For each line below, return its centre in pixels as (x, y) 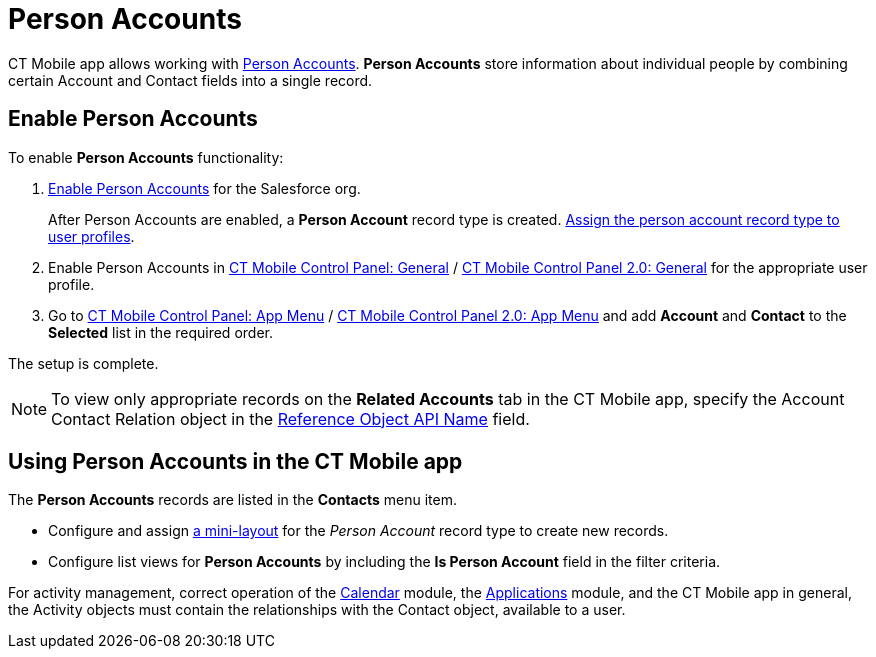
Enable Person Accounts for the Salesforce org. (204, 188)
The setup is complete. (83, 363)
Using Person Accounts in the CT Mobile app (235, 462)
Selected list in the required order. (160, 332)
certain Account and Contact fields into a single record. (190, 80)
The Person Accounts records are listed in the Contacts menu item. (232, 500)
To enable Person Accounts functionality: (146, 157)
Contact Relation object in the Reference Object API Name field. (290, 418)
